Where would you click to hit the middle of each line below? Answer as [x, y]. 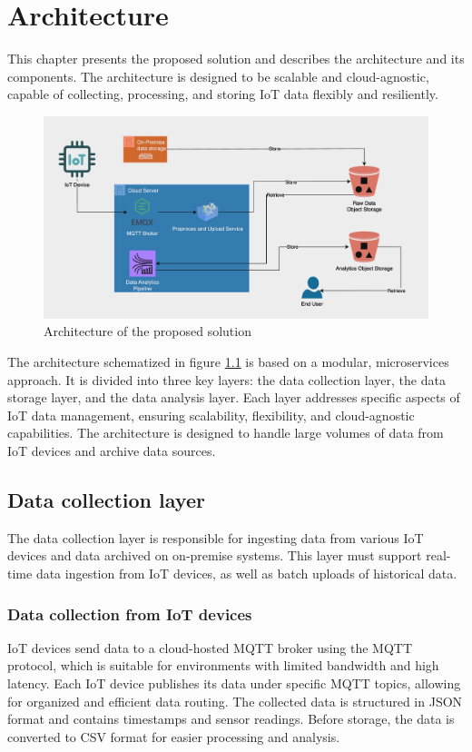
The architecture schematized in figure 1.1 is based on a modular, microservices [228, 362]
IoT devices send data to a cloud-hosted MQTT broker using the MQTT [210, 647]
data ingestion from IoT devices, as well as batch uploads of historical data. [246, 574]
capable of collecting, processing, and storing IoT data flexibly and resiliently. [223, 94]
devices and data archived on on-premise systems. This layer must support [215, 555]
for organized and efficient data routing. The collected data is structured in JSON [235, 701]
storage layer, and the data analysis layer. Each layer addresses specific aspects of [234, 397]
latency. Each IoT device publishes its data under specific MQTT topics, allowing [234, 683]
